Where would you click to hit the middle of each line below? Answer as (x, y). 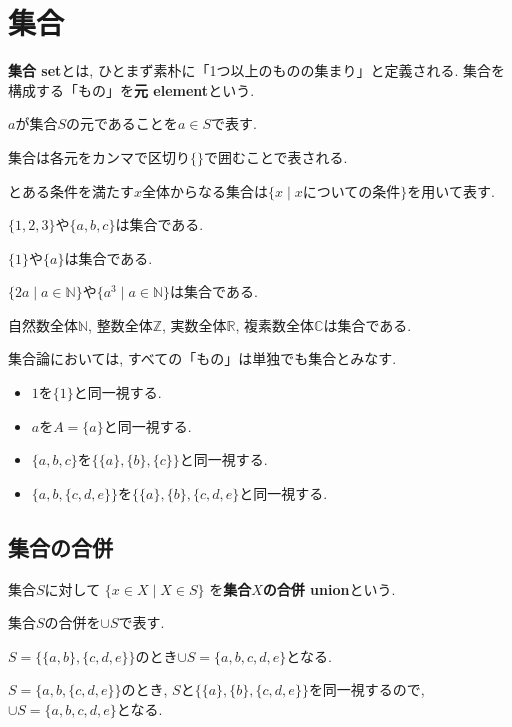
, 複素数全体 (275, 324)
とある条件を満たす (71, 190)
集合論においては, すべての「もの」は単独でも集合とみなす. (202, 358)
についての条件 (351, 192)
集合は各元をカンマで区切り (99, 156)
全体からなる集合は (205, 190)
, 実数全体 (194, 324)
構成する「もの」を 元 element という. (131, 89)
